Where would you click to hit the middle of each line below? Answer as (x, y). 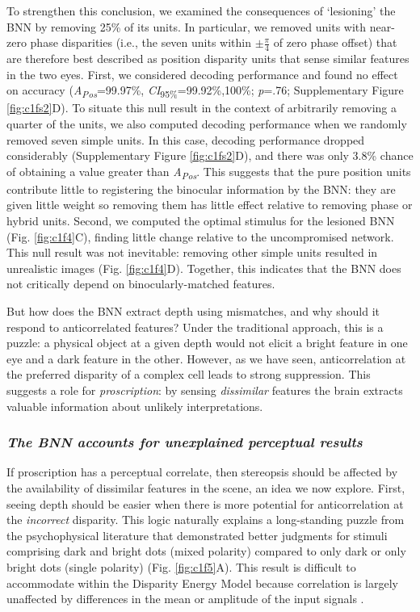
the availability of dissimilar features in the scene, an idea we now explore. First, (206, 487)
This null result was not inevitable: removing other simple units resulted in (192, 252)
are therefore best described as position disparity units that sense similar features (208, 59)
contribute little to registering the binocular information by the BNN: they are (201, 189)
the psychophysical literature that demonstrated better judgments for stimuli (197, 535)
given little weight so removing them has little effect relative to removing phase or (210, 205)
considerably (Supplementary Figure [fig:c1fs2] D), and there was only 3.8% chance (210, 155)
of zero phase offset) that (335, 42)
